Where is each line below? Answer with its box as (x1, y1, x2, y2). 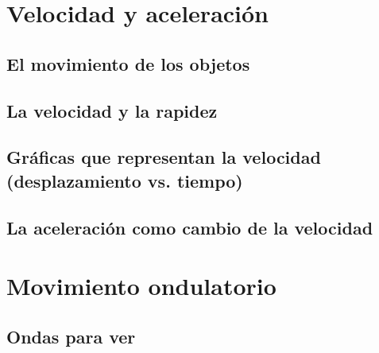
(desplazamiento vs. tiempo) (6, 168, 243, 192)
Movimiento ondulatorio (6, 270, 277, 302)
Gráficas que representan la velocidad (6, 145, 321, 169)
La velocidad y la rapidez (6, 98, 218, 122)
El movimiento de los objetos (6, 51, 250, 76)
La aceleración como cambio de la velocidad (6, 215, 373, 239)
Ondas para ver (6, 324, 136, 348)
